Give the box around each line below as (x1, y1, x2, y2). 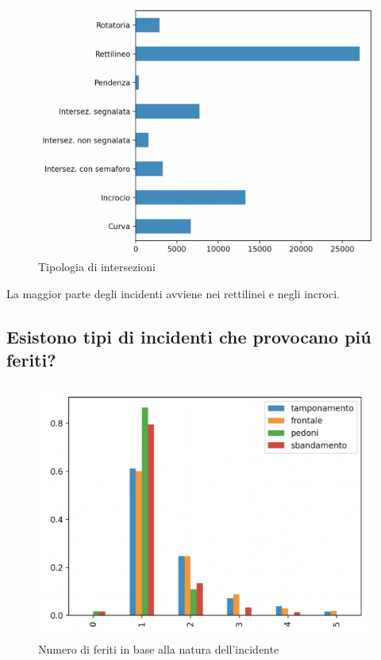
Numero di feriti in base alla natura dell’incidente (38, 640, 279, 657)
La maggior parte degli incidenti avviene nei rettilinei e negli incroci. (6, 285, 340, 302)
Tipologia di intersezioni (38, 258, 156, 275)
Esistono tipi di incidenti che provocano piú (6, 324, 371, 349)
